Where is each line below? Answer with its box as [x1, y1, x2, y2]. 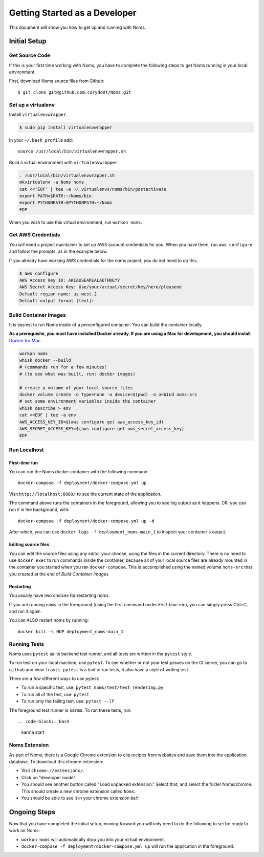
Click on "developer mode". [21, 774, 77, 780]
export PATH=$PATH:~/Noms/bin [19, 193, 92, 198]
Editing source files [9, 542, 49, 548]
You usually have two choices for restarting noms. [9, 593, 110, 598]
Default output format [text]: [19, 298, 95, 304]
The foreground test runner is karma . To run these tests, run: [9, 707, 132, 713]
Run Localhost [9, 446, 44, 453]
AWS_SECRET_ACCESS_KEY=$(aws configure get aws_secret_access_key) [19, 426, 185, 431]
